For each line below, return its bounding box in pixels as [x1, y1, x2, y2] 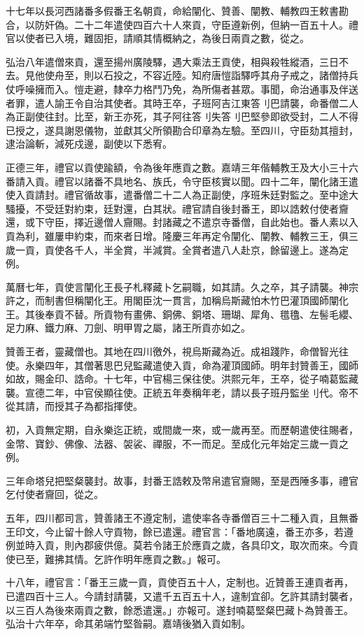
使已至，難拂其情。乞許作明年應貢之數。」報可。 [6, 551, 226, 566]
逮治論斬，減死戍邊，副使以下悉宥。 [6, 136, 172, 151]
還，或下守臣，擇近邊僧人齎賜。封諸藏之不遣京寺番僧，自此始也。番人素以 [6, 215, 349, 229]
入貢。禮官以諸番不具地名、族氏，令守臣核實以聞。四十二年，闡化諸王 [24, 173, 349, 188]
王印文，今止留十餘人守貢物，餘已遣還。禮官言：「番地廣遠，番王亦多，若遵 [6, 524, 353, 538]
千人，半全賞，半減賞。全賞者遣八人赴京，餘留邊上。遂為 [73, 242, 339, 257]
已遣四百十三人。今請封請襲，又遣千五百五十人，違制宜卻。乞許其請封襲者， [6, 588, 358, 603]
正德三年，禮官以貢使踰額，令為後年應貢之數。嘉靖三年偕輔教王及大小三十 [6, 159, 349, 174]
